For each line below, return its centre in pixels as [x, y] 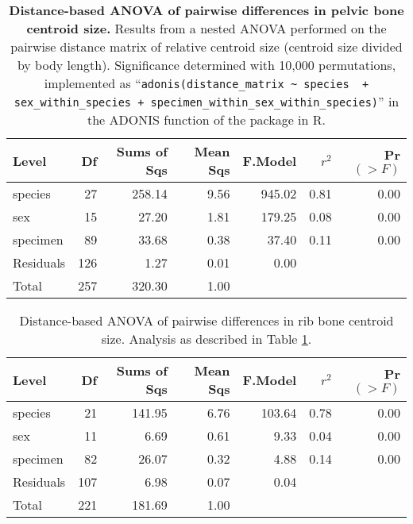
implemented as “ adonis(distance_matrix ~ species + [206, 83]
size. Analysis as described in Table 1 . [206, 339]
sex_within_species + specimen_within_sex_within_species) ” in [206, 101]
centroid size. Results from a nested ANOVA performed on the [206, 28]
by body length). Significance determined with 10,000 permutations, [206, 65]
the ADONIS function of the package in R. [206, 119]
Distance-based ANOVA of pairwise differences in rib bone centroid [206, 320]
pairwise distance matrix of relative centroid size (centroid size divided [206, 46]
